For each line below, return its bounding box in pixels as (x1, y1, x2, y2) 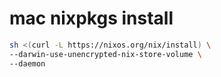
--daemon (9, 58, 46, 69)
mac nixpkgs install (9, 7, 174, 30)
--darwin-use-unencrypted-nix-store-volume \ (9, 49, 202, 59)
